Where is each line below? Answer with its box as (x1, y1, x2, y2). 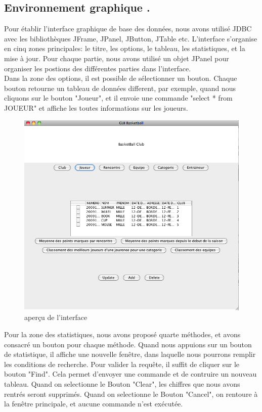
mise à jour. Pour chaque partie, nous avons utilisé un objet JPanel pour (4, 53, 229, 63)
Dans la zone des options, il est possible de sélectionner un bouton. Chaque (4, 73, 237, 83)
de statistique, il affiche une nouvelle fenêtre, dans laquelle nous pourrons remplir (4, 349, 256, 359)
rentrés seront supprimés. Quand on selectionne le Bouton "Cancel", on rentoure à (4, 388, 258, 399)
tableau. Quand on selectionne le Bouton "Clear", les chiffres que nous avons (4, 379, 240, 389)
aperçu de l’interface (24, 312, 88, 323)
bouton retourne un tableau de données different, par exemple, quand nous (4, 82, 236, 93)
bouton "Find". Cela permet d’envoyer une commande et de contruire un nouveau (4, 369, 257, 379)
